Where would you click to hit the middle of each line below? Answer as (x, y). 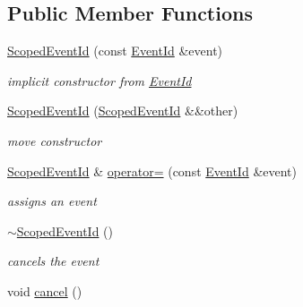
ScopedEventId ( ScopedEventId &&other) (123, 111)
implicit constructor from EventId (100, 80)
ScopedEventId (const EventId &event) (115, 51)
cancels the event (53, 261)
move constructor (55, 140)
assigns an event (52, 201)
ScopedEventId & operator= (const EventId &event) (152, 171)
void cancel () (45, 290)
